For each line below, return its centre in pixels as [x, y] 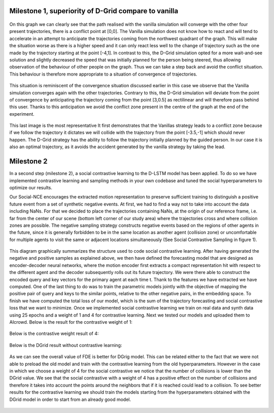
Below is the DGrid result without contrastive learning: [66, 345]
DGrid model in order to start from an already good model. [70, 399]
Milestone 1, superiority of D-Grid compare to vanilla [94, 11]
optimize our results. [31, 187]
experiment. [22, 114]
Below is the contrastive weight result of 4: [54, 334]
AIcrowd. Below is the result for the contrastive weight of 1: [71, 322]
